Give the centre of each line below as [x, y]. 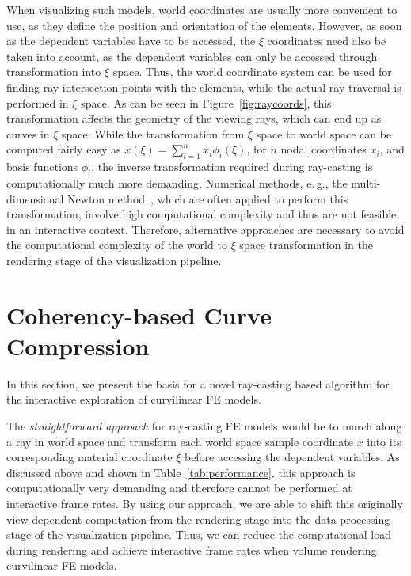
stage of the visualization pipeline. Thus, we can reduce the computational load [199, 534]
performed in [38, 102]
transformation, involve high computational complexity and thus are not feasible [202, 214]
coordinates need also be [327, 41]
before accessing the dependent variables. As [292, 457]
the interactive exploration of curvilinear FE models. [134, 399]
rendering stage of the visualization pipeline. [114, 260]
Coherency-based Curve [139, 315]
